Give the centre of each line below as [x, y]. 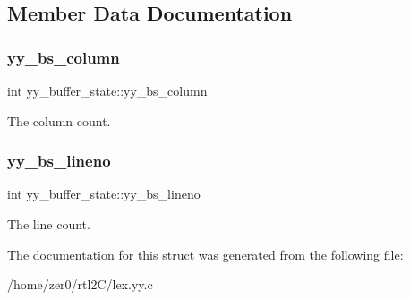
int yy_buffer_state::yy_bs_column [107, 90]
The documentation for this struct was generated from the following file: [205, 254]
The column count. [59, 120]
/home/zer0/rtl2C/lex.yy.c [80, 284]
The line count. [49, 224]
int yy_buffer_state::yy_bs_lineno [104, 194]
